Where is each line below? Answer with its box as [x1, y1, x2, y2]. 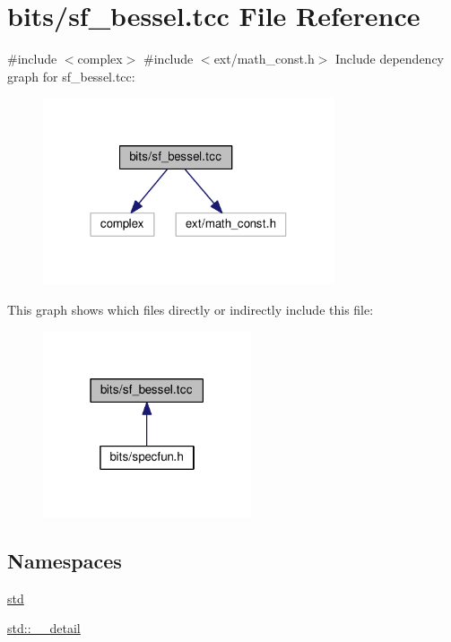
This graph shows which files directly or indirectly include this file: [7, 299, 374, 318]
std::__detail [7, 619, 81, 638]
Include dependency [335, 49, 444, 68]
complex [77, 49, 123, 68]
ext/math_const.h [213, 49, 315, 68]
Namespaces [7, 546, 122, 574]
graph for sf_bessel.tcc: [7, 66, 135, 85]
